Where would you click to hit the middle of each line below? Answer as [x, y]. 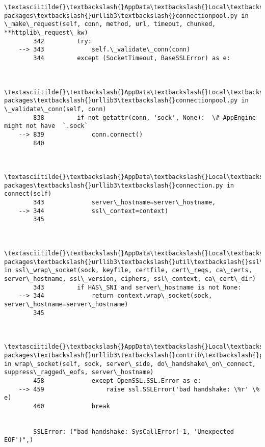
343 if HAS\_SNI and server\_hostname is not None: [137, 287]
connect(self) [28, 194]
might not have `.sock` [46, 126]
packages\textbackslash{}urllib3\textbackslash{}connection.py [114, 185]
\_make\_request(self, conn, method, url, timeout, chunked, [110, 24]
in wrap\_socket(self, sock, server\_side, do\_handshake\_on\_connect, [130, 364]
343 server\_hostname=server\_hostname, [125, 203]
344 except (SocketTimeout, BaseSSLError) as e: [132, 58]
